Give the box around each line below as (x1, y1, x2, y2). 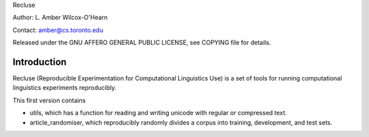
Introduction (12, 56, 67, 67)
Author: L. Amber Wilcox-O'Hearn (12, 14, 108, 22)
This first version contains (12, 96, 86, 104)
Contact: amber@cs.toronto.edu (12, 26, 104, 34)
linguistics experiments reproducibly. (12, 84, 117, 92)
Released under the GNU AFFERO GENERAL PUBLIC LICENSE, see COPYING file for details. (12, 38, 271, 47)
